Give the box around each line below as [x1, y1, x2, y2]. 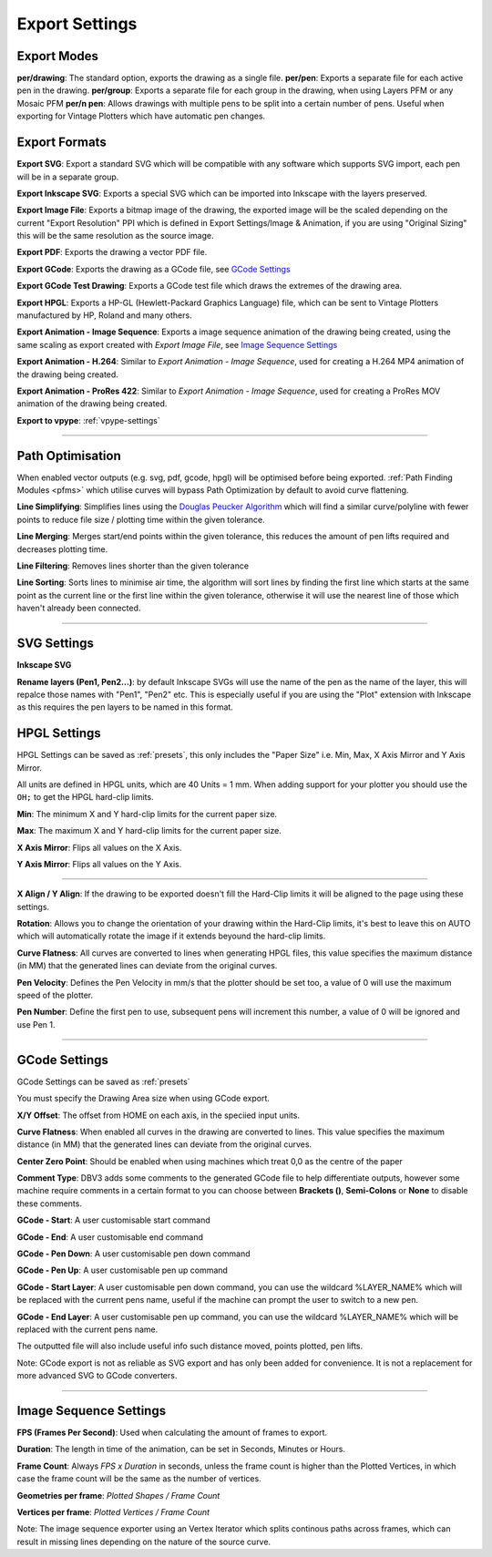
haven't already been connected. [16, 602, 141, 614]
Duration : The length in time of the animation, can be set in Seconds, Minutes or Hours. [16, 1444, 346, 1455]
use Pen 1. [16, 1019, 56, 1029]
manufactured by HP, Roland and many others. [16, 310, 192, 321]
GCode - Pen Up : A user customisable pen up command [16, 1265, 228, 1275]
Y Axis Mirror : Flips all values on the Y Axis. [16, 858, 182, 869]
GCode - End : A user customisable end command [16, 1231, 204, 1243]
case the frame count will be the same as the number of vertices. [16, 1473, 261, 1484]
